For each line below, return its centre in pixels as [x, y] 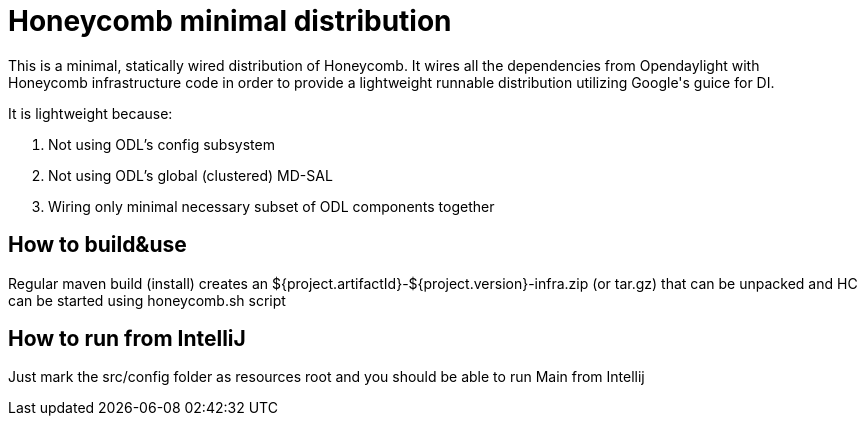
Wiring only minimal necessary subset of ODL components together [271, 206]
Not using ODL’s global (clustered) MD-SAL [190, 175]
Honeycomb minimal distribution [230, 21]
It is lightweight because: [90, 113]
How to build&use [97, 245]
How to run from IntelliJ [127, 339]
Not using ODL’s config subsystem [161, 144]
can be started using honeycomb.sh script [147, 300]
